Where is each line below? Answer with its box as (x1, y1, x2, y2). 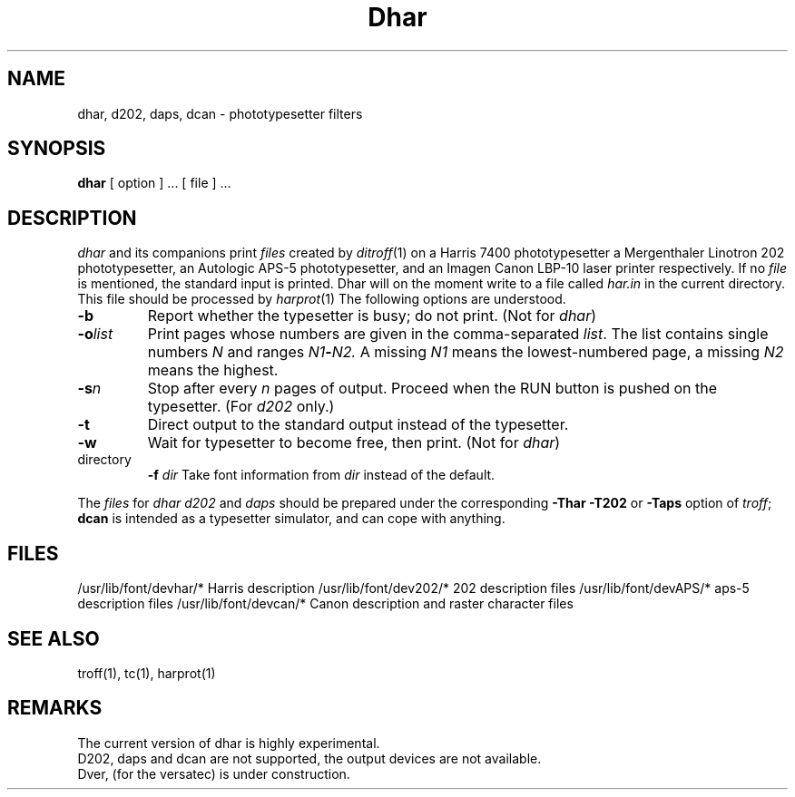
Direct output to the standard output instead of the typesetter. (147, 415, 569, 434)
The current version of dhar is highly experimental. (77, 734, 380, 751)
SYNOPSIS (7, 137, 106, 160)
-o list (77, 325, 113, 344)
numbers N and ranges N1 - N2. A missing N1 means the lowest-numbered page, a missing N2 (147, 343, 784, 362)
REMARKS (7, 696, 103, 720)
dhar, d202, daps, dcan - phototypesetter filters (77, 105, 363, 121)
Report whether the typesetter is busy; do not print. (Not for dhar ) (147, 306, 597, 326)
